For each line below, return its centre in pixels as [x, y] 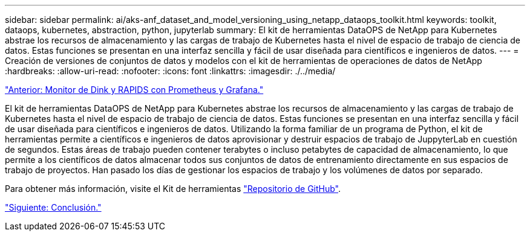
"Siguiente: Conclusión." [53, 207]
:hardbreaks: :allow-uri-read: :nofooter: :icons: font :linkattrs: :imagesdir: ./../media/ [170, 71]
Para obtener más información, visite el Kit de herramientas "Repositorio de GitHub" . [173, 189]
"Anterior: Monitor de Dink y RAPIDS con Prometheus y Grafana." [134, 90]
